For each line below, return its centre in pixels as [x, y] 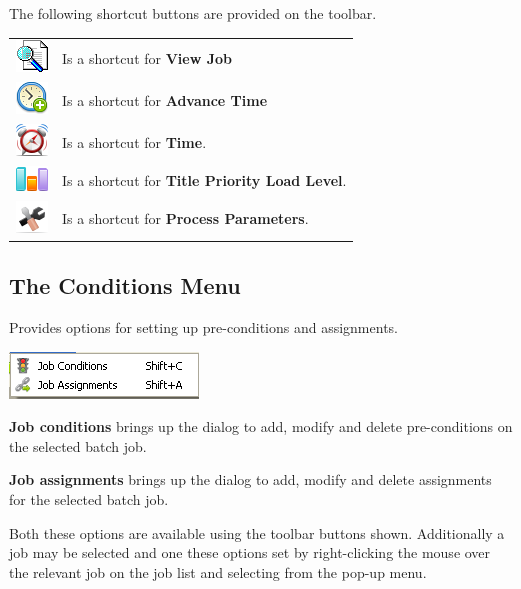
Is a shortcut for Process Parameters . [185, 218]
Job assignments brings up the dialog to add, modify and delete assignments [250, 479]
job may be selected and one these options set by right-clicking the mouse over [250, 552]
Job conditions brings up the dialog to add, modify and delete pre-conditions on [261, 426]
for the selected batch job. [89, 498]
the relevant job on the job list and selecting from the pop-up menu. [218, 571]
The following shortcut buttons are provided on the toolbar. [193, 13]
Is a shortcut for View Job [147, 57]
